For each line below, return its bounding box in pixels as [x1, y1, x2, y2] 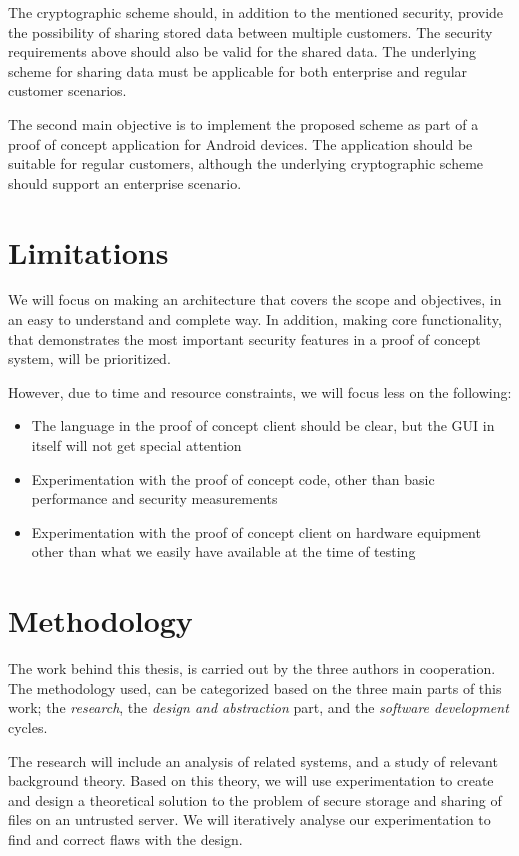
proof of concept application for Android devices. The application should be [8, 133, 473, 154]
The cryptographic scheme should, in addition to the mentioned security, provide [8, 2, 504, 22]
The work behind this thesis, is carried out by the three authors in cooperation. [8, 658, 496, 679]
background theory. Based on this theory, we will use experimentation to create [8, 770, 494, 791]
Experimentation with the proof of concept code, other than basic [31, 468, 435, 489]
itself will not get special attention [31, 435, 242, 456]
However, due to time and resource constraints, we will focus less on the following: [8, 381, 512, 402]
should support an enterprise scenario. [8, 172, 242, 193]
